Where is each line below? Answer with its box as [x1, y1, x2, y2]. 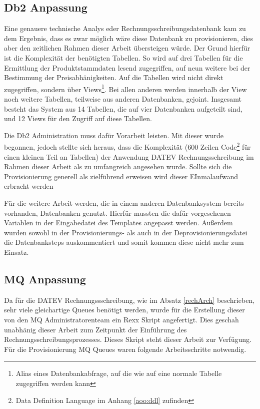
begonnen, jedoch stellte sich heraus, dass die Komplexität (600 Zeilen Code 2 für [4, 140, 251, 152]
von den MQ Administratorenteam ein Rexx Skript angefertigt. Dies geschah [4, 314, 239, 324]
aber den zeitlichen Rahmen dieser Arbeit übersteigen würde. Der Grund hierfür [4, 43, 250, 53]
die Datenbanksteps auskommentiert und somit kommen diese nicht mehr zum [4, 237, 244, 247]
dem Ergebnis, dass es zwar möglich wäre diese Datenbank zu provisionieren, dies [4, 33, 253, 43]
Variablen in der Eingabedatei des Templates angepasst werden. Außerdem [4, 217, 233, 228]
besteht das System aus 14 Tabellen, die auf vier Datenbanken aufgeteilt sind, [4, 103, 242, 114]
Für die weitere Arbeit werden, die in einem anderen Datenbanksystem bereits [4, 198, 244, 208]
